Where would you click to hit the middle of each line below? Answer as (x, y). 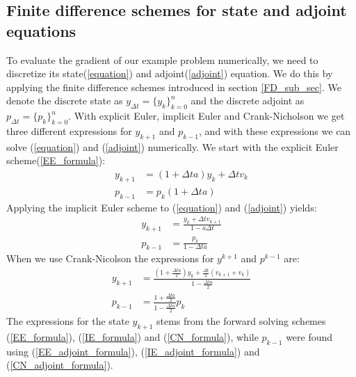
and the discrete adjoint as (248, 101)
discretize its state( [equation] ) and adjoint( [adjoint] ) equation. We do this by (170, 73)
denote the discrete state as (65, 101)
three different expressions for (69, 130)
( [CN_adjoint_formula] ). (60, 365)
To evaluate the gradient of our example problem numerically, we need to (162, 59)
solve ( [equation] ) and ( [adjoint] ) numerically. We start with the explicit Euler (172, 146)
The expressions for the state (68, 321)
